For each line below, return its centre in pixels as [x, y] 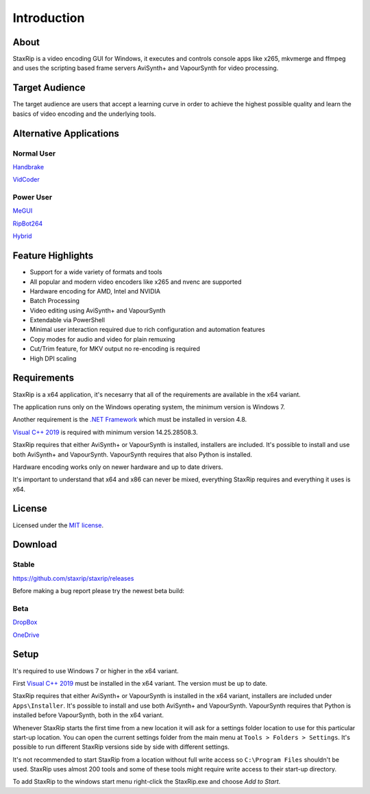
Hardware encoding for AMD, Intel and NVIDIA [95, 291]
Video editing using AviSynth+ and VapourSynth [98, 310]
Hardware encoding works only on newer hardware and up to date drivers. [118, 467]
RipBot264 [28, 224]
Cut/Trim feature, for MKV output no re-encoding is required [115, 349]
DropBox [25, 622]
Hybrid [22, 236]
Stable [24, 564]
